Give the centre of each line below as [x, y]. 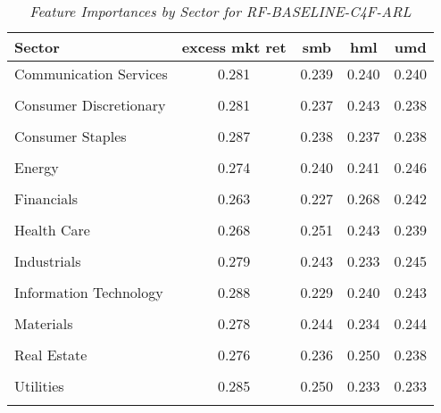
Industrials [48, 261]
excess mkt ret [234, 47]
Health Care [52, 230]
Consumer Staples [71, 136]
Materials [44, 323]
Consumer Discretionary [90, 105]
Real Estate [51, 355]
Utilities [39, 386]
